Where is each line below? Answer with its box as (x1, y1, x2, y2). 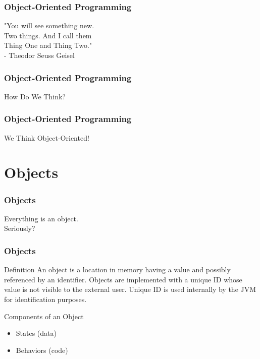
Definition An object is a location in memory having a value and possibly (4, 264, 231, 275)
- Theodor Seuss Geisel (4, 50, 75, 60)
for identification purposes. (4, 294, 87, 304)
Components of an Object (4, 311, 84, 321)
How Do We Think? (4, 91, 66, 101)
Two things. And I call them (4, 30, 92, 40)
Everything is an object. (4, 213, 78, 223)
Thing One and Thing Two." (4, 40, 92, 50)
